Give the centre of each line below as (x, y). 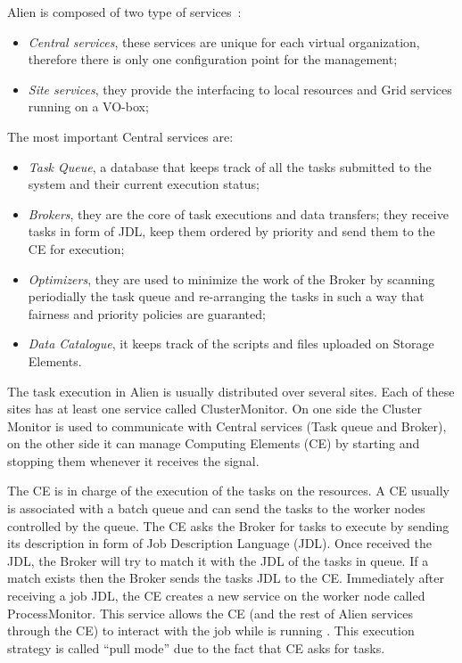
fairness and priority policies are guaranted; (147, 313)
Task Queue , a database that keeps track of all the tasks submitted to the (230, 166)
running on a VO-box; (88, 106)
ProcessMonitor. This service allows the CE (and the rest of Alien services (210, 613)
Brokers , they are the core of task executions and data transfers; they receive (238, 213)
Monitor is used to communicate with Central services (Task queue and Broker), (227, 426)
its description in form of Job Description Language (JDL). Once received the (219, 543)
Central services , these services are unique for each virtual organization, (224, 41)
